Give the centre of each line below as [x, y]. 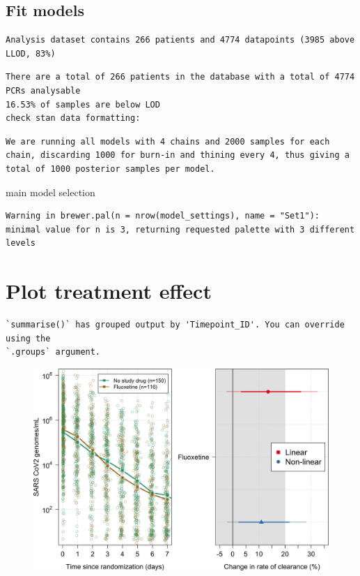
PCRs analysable [43, 90]
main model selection [50, 192]
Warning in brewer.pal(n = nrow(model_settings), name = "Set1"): [163, 216]
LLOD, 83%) [31, 53]
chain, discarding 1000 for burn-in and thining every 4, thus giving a [178, 155]
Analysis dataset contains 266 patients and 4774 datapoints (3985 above [180, 40]
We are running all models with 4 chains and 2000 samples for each [168, 141]
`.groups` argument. [53, 352]
